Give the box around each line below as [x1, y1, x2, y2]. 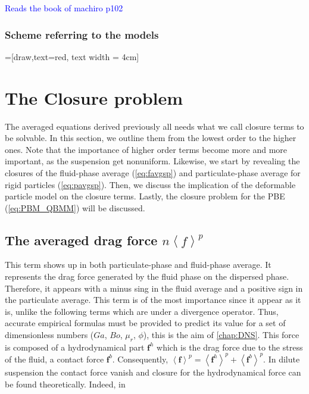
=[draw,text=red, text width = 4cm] [5, 50, 139, 62]
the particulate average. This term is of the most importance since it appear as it [5, 293, 301, 306]
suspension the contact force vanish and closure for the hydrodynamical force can [5, 365, 301, 378]
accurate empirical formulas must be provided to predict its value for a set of [5, 317, 286, 329]
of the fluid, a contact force [5, 352, 104, 365]
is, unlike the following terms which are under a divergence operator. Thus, [5, 305, 279, 317]
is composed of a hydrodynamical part [5, 340, 145, 353]
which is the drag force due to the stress [157, 340, 303, 353]
